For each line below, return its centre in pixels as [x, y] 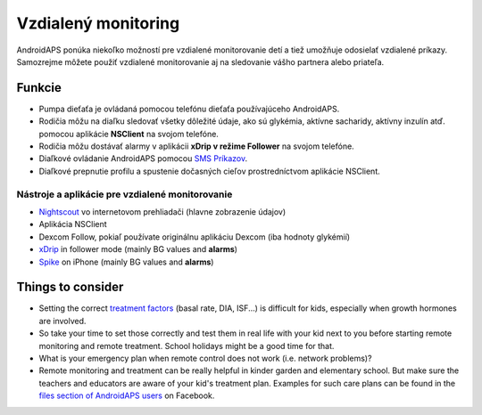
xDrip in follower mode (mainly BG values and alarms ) [138, 249]
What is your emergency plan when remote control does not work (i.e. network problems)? [205, 358]
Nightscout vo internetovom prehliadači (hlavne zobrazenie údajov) [162, 212]
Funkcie [39, 88]
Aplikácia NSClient [73, 224]
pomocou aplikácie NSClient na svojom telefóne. [129, 134]
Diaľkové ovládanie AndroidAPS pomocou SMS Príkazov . [143, 159]
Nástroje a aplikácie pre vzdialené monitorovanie [125, 194]
